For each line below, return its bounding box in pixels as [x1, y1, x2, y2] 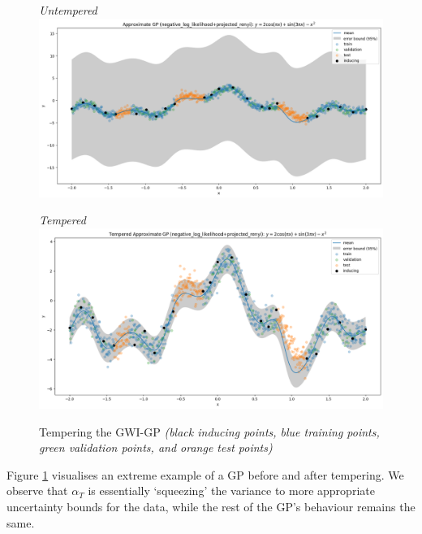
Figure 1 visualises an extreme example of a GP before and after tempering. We [6, 466, 404, 483]
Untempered [39, 2, 97, 18]
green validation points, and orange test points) [39, 439, 273, 456]
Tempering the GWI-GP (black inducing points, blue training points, [39, 423, 380, 440]
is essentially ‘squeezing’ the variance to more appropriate [88, 482, 375, 499]
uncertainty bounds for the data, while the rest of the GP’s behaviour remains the [6, 497, 416, 514]
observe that [6, 482, 68, 499]
